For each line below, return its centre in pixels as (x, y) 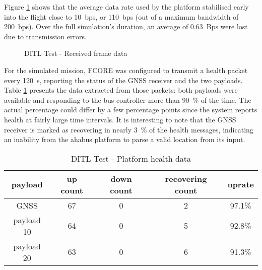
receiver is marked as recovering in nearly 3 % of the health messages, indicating (129, 129)
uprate (241, 184)
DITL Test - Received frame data (76, 53)
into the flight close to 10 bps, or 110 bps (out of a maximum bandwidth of (121, 16)
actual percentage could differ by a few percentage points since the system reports (131, 110)
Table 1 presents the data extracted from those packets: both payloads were (121, 90)
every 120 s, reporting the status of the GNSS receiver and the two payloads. (123, 80)
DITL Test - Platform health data (131, 158)
